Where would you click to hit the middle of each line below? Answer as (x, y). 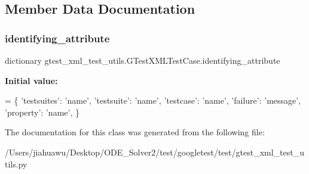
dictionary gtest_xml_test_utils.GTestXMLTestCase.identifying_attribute (143, 60)
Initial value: (31, 80)
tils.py (16, 164)
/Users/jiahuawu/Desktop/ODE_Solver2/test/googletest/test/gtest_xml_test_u (154, 152)
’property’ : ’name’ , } (42, 112)
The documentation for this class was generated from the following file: (135, 132)
